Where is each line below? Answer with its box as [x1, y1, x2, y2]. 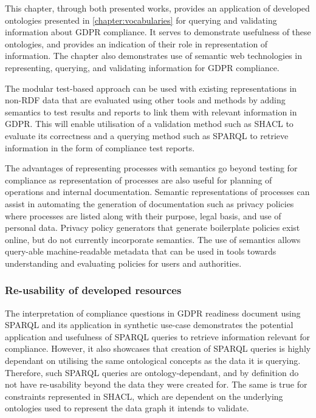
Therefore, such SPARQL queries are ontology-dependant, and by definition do [5, 366, 299, 379]
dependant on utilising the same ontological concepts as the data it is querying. [5, 354, 301, 367]
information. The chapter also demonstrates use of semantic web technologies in [5, 49, 302, 62]
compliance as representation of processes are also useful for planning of [5, 173, 272, 186]
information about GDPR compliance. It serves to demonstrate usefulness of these [5, 26, 311, 38]
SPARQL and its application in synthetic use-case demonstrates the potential [5, 318, 294, 331]
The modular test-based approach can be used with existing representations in [5, 81, 297, 94]
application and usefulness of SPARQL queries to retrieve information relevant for [5, 330, 311, 343]
